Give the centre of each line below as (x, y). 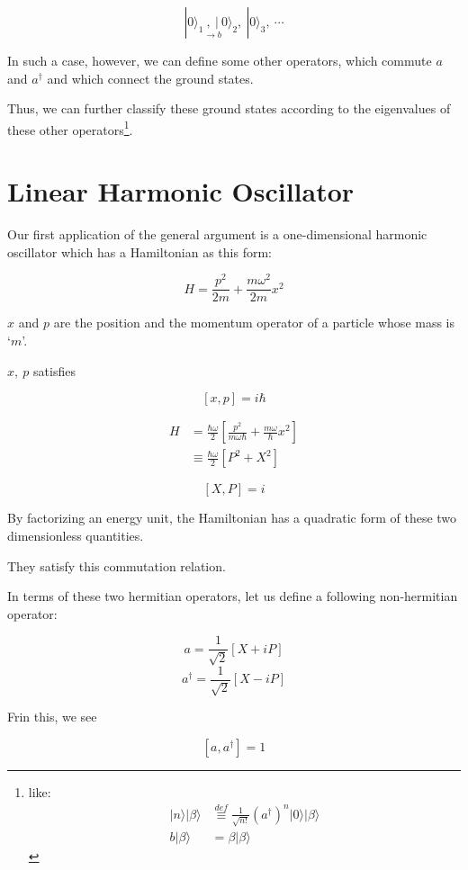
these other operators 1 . (70, 128)
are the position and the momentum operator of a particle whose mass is (254, 323)
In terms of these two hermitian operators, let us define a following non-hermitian (233, 596)
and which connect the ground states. (150, 78)
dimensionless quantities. (76, 535)
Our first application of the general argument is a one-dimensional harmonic (217, 234)
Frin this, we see (52, 717)
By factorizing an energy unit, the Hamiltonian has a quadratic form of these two (232, 518)
